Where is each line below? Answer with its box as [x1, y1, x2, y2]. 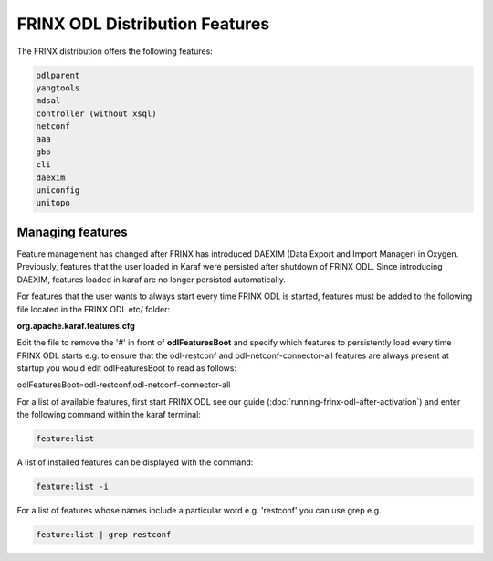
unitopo [36, 197, 70, 208]
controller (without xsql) [36, 108, 157, 119]
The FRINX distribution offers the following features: [16, 46, 214, 57]
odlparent [36, 69, 80, 80]
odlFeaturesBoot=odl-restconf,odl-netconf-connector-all [16, 379, 231, 390]
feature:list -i [36, 482, 110, 492]
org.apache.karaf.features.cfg [16, 320, 136, 331]
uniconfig [36, 185, 80, 196]
